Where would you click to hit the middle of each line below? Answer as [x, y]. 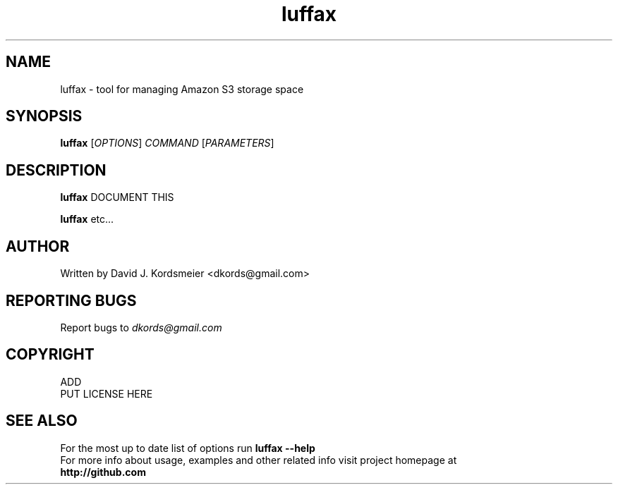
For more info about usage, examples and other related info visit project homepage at [259, 460]
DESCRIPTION [56, 170]
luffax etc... [87, 219]
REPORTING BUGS [71, 300]
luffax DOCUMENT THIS [117, 197]
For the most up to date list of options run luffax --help [188, 448]
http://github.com [103, 472]
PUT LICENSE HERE [107, 393]
